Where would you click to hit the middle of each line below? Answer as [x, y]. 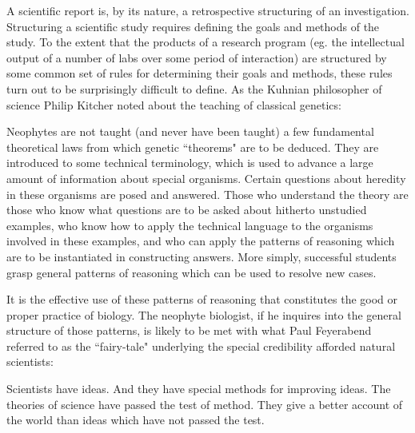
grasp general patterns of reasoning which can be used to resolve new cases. [192, 272]
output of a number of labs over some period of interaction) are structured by [197, 57]
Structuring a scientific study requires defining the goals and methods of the [193, 26]
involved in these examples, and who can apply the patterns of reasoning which [201, 241]
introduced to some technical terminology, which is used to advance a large [190, 163]
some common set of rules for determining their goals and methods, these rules [200, 73]
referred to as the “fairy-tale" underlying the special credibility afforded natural [201, 346]
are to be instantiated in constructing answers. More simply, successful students [202, 256]
